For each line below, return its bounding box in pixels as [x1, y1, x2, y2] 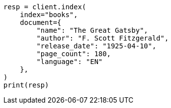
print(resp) [3, 81, 49, 89]
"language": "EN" [36, 58, 103, 65]
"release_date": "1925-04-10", [36, 42, 156, 50]
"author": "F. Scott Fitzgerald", [36, 34, 169, 42]
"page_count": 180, [36, 50, 111, 58]
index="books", [20, 11, 78, 19]
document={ [20, 19, 62, 26]
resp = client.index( [3, 3, 86, 11]
